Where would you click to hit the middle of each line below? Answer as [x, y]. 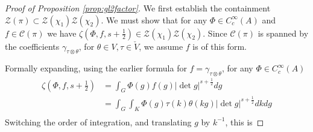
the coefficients [32, 46]
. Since [215, 33]
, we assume [161, 46]
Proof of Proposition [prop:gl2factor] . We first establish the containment [138, 8]
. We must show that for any [154, 19]
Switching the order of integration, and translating [98, 121]
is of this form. [220, 46]
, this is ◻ [245, 121]
